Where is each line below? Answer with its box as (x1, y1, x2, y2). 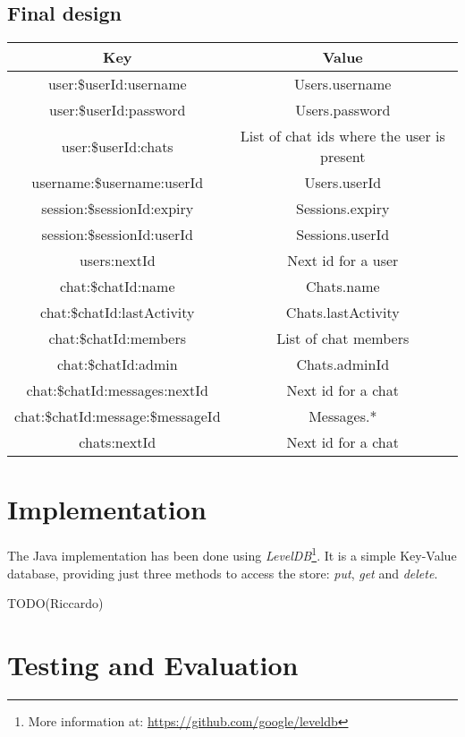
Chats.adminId (296, 354, 390, 375)
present (320, 146, 366, 167)
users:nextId (79, 250, 156, 271)
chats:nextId (79, 432, 156, 453)
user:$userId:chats (61, 135, 173, 157)
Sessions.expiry (296, 198, 390, 219)
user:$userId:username (47, 73, 187, 95)
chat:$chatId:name (60, 276, 175, 297)
